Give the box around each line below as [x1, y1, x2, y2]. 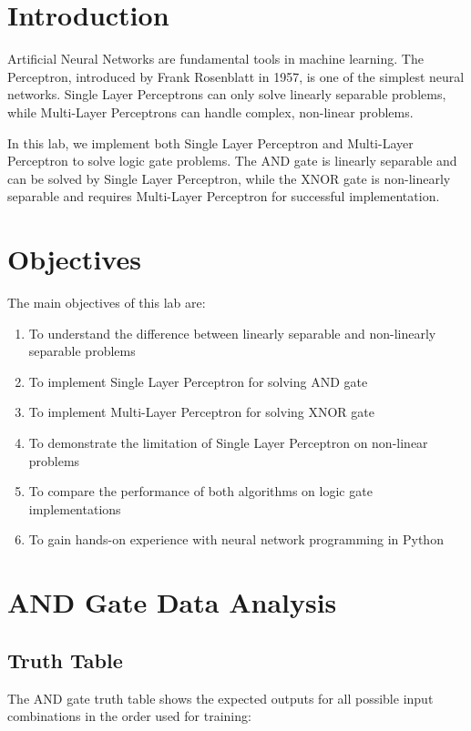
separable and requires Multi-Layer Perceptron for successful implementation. [7, 187, 440, 206]
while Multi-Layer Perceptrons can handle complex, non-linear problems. [7, 102, 414, 121]
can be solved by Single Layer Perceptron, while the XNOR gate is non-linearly [7, 168, 451, 188]
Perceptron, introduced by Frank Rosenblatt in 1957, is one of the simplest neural [7, 66, 465, 86]
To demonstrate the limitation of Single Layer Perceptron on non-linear [28, 432, 428, 452]
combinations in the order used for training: [7, 706, 251, 726]
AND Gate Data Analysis [7, 584, 337, 621]
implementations [28, 499, 121, 518]
